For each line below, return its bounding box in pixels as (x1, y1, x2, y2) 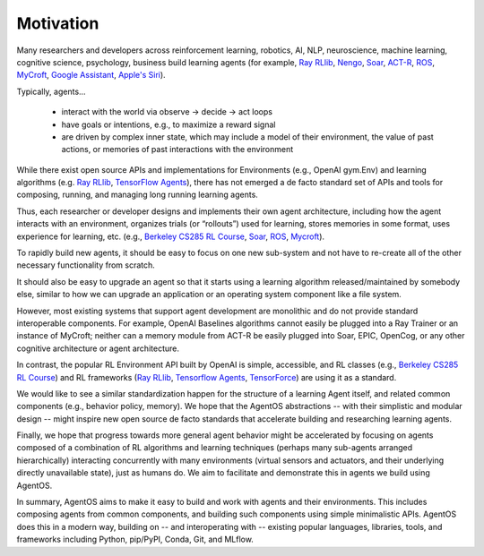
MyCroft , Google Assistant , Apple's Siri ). (16, 70, 166, 81)
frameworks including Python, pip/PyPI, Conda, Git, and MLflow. (16, 534, 255, 545)
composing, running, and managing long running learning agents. (16, 189, 259, 201)
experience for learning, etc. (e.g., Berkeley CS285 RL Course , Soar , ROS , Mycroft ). (16, 231, 325, 242)
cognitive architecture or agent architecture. (16, 343, 179, 354)
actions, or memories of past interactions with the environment (61, 144, 294, 155)
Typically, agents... (16, 86, 86, 97)
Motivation (16, 13, 99, 33)
